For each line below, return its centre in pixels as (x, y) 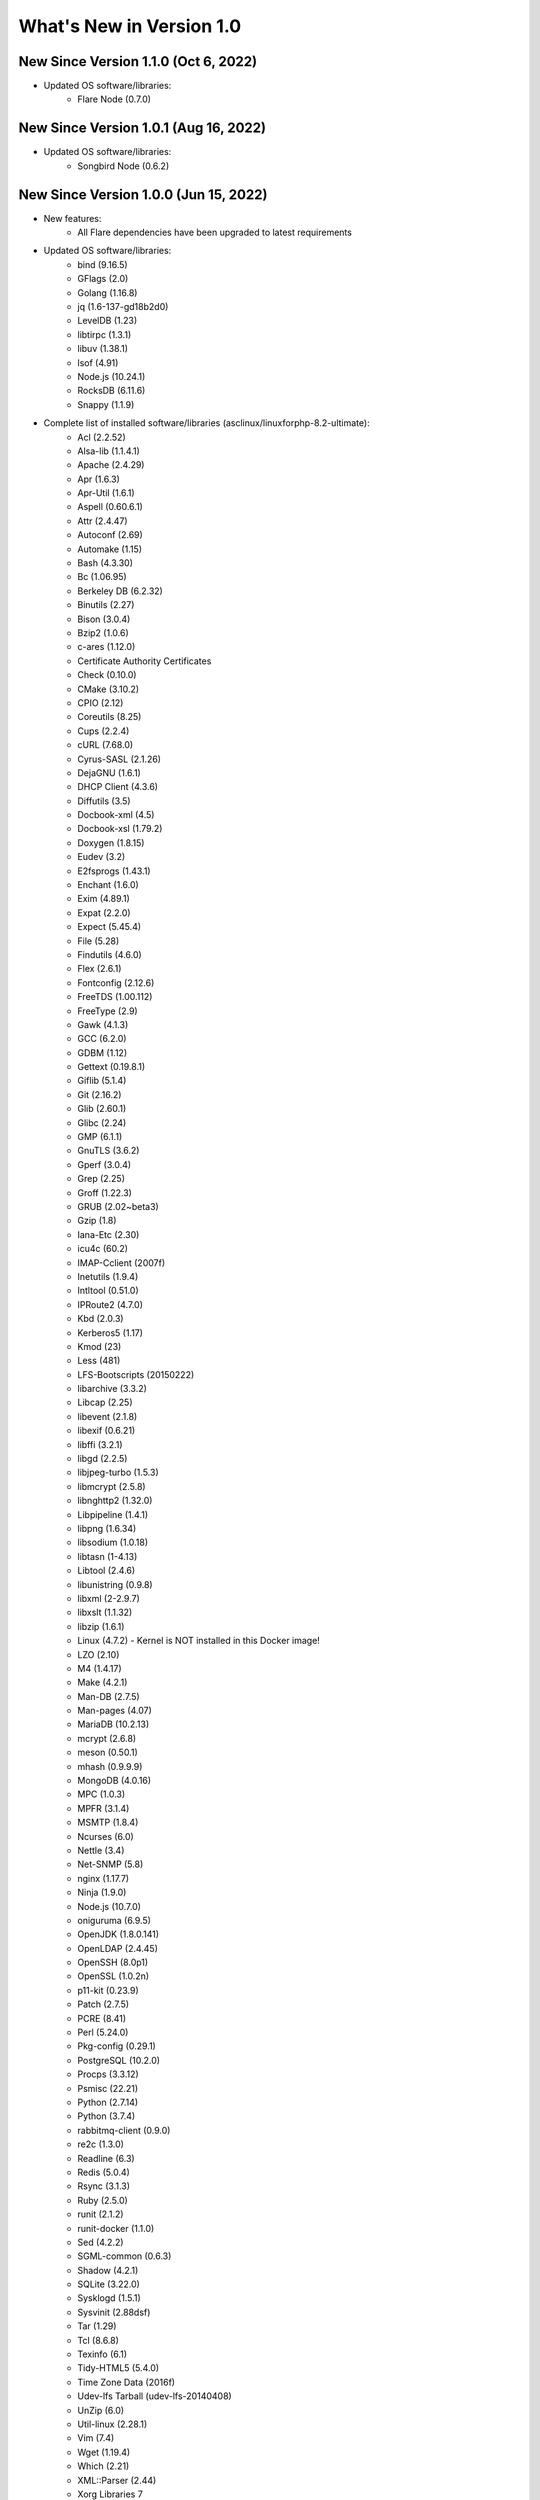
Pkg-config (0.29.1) (117, 2046)
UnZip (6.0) (101, 2410)
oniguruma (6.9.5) (114, 1920)
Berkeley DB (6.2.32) (120, 591)
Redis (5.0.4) (103, 2172)
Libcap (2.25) (105, 1402)
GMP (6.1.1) (100, 1137)
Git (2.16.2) (99, 1094)
